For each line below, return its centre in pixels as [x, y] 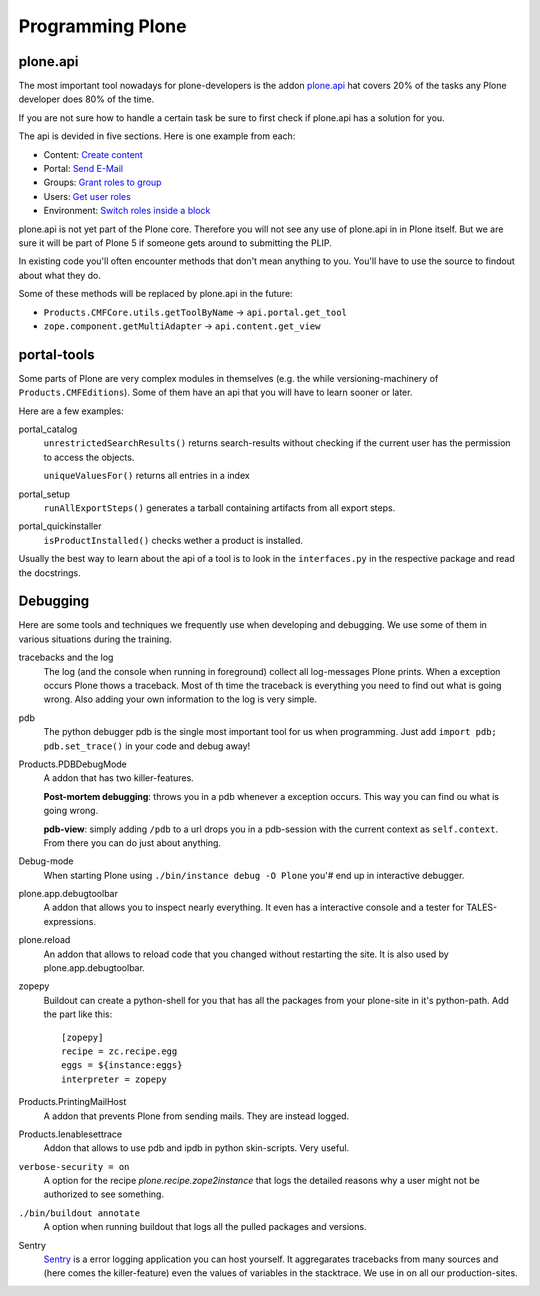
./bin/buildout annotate [79, 1213]
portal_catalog [48, 429]
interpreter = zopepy [114, 1079]
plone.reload [44, 940]
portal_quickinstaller [60, 526]
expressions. [70, 921]
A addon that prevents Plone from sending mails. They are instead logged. [196, 1116]
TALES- [481, 907]
